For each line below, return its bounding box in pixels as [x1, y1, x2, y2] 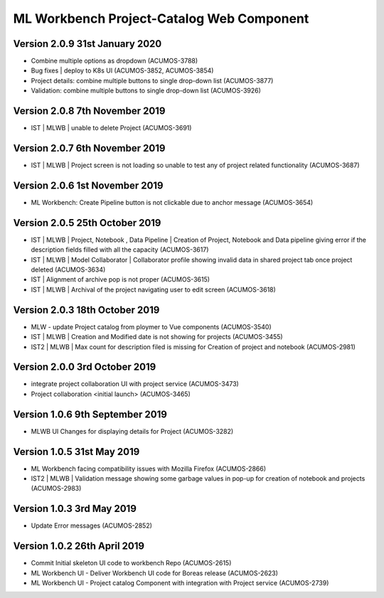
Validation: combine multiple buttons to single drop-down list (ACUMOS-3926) [31, 86, 261, 95]
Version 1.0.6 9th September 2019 [13, 408, 167, 420]
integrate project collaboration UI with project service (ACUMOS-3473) [31, 380, 240, 388]
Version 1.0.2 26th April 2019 [13, 540, 145, 552]
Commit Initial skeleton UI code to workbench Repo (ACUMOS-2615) [31, 559, 232, 567]
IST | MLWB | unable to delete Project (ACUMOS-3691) [31, 124, 192, 132]
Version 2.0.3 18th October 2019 [13, 304, 160, 316]
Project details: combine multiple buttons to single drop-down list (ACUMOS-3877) [31, 76, 274, 85]
